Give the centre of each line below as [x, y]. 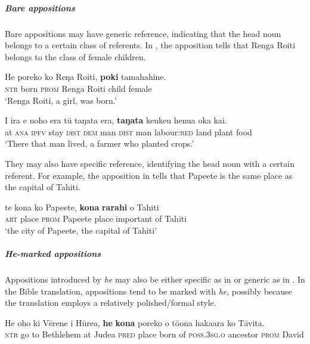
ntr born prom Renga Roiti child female [78, 88]
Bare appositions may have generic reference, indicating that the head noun [143, 33]
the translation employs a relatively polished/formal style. [111, 303]
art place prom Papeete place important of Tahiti [96, 219]
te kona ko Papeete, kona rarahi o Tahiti [82, 207]
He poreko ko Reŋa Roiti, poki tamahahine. [86, 77]
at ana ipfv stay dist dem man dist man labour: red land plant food [128, 131]
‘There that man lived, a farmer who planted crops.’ [100, 143]
